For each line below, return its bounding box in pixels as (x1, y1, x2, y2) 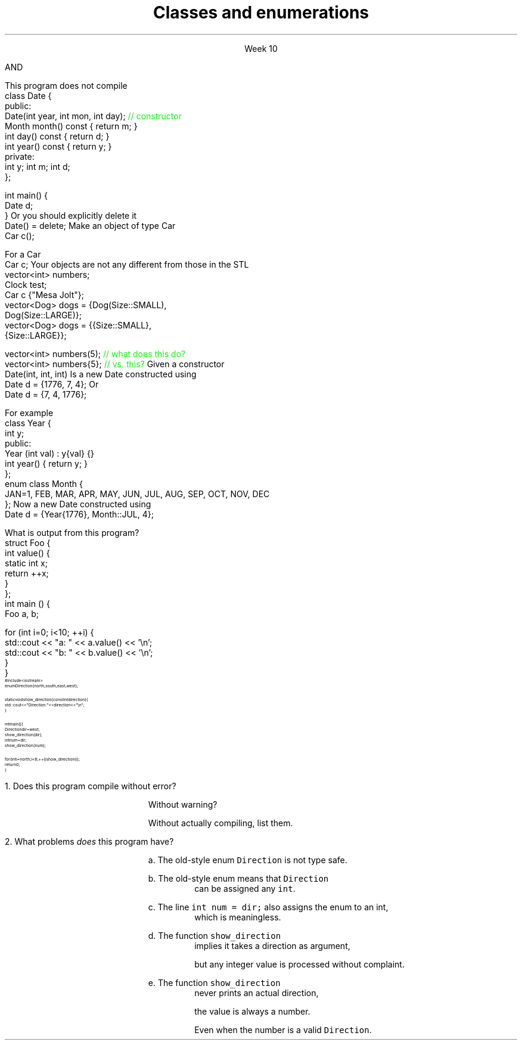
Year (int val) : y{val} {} (5, 448, 94, 458)
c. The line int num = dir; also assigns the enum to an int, (148, 901, 389, 912)
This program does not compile (5, 80, 128, 91)
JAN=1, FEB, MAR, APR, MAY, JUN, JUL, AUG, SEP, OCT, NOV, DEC (5, 488, 270, 499)
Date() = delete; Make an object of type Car (5, 220, 176, 231)
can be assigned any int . (194, 883, 296, 894)
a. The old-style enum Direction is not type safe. (148, 854, 347, 865)
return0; (5, 761, 20, 767)
